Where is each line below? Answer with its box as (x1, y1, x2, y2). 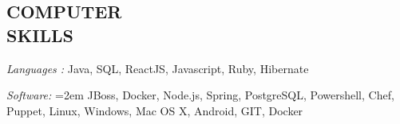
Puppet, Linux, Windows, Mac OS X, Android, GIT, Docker (6, 102, 303, 118)
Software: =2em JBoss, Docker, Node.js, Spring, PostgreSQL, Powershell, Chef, (6, 87, 394, 103)
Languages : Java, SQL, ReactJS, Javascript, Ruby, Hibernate (6, 60, 309, 76)
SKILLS (6, 22, 73, 47)
